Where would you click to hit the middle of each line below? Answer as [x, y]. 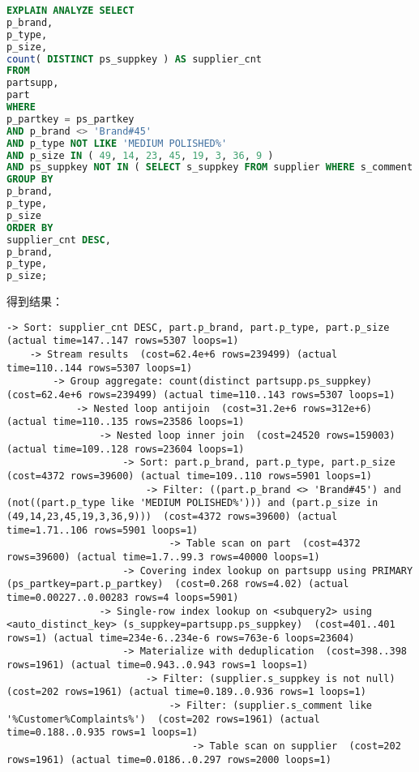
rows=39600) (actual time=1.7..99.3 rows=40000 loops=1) [163, 557]
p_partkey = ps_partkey [71, 119]
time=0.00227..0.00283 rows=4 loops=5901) [123, 597]
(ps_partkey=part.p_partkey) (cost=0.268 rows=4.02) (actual [178, 584]
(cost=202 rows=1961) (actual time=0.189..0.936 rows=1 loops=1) [186, 692]
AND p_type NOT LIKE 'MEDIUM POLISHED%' [117, 143]
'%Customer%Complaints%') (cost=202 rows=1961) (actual [163, 719]
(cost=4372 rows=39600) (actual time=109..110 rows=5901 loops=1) [190, 476]
